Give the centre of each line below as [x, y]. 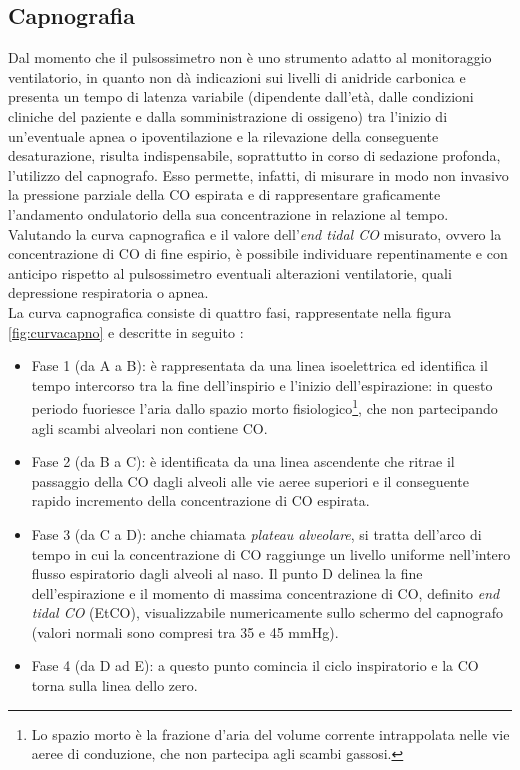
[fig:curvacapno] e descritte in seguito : [126, 331]
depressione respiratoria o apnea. [108, 292]
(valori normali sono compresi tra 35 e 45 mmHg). [185, 631]
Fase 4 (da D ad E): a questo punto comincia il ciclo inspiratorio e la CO [255, 665]
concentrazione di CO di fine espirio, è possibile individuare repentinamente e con [258, 253]
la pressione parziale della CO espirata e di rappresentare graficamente [224, 194]
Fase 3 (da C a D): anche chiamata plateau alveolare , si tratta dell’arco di [256, 533]
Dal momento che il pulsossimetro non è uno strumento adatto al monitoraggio [250, 57]
